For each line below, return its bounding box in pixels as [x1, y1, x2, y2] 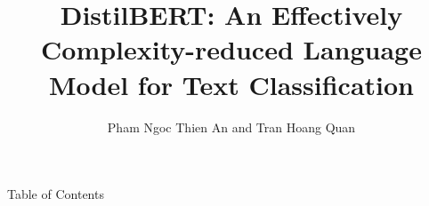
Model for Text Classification [48, 66, 414, 102]
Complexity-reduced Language [41, 31, 422, 67]
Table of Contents [7, 185, 104, 203]
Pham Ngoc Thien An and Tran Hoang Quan [107, 117, 356, 136]
